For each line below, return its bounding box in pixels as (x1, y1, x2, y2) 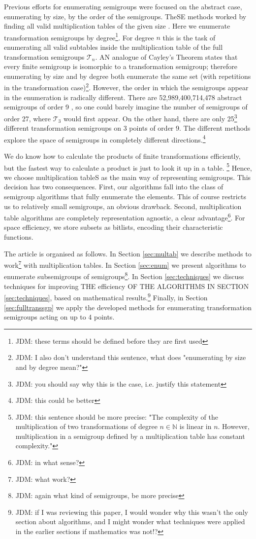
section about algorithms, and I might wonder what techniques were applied (15, 516, 245, 527)
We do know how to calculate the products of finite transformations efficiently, (4, 150, 241, 161)
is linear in (179, 421, 212, 431)
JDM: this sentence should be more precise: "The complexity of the (15, 411, 218, 422)
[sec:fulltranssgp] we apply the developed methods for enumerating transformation (4, 302, 252, 312)
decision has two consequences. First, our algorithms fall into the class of (4, 181, 224, 192)
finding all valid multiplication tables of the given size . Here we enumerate (4, 21, 230, 31)
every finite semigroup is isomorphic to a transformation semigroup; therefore (4, 61, 237, 72)
